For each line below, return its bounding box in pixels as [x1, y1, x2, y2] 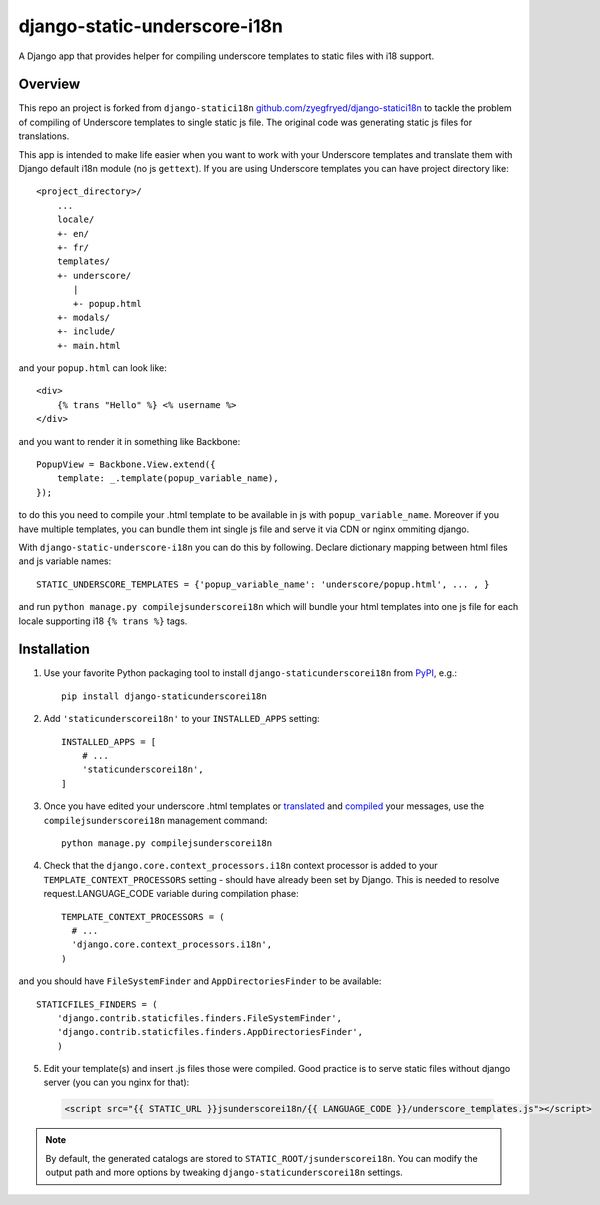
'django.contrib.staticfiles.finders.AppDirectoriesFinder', [56, 1026, 364, 1038]
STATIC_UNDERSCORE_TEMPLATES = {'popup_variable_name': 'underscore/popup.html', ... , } [36, 578, 490, 590]
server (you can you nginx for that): [43, 1076, 190, 1089]
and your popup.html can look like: [18, 362, 167, 374]
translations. [18, 130, 70, 142]
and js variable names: [18, 555, 112, 567]
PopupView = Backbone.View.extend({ [36, 459, 216, 470]
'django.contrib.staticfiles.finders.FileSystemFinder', [56, 1012, 342, 1024]
